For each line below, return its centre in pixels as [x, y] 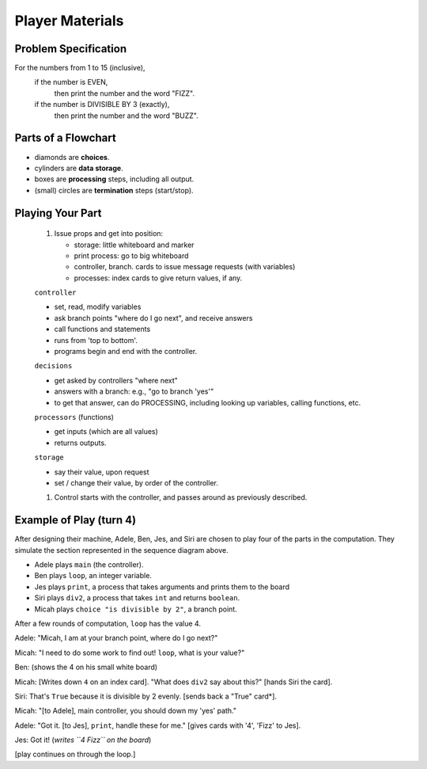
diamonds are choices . [72, 157]
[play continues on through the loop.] [75, 754]
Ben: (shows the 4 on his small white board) [86, 667]
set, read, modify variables [98, 307]
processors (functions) [74, 417]
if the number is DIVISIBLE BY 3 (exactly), [102, 105]
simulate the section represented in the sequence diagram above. [121, 550]
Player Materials [69, 21]
